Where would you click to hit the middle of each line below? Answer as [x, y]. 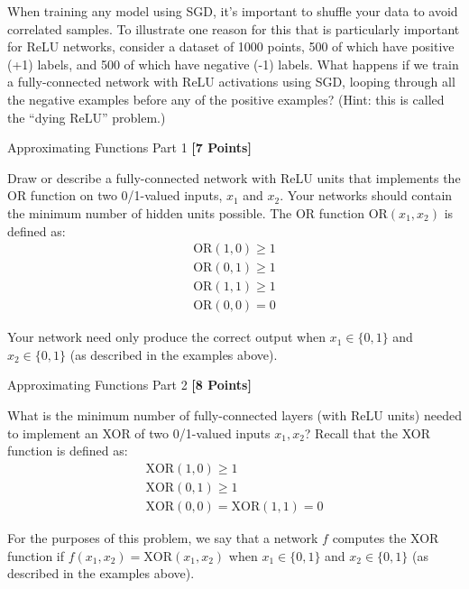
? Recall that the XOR [368, 433]
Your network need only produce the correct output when [166, 337]
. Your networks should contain [366, 195]
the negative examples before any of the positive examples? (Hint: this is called [226, 99]
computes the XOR [386, 537]
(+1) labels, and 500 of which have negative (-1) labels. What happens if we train [233, 64]
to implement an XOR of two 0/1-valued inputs [139, 433]
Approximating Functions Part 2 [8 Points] [129, 385]
